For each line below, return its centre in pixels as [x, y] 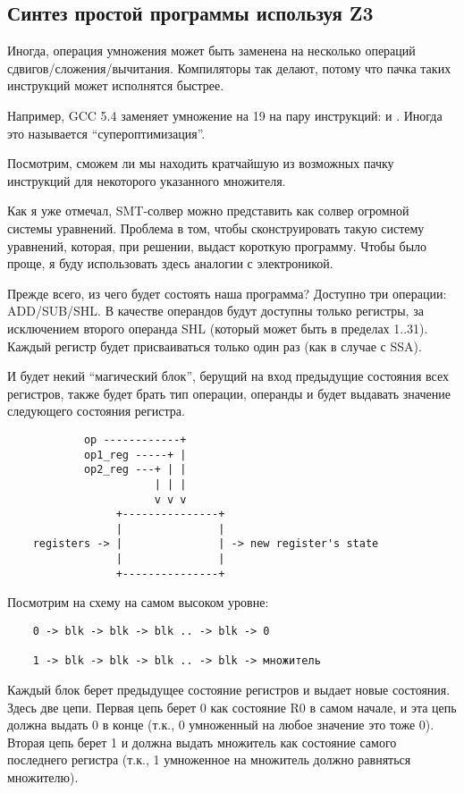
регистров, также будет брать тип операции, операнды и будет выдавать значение [229, 393]
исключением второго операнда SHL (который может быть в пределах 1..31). [218, 328]
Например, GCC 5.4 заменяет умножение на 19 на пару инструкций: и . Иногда [225, 115]
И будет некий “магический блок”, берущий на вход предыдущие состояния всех [228, 376]
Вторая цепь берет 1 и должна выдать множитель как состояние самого [202, 742]
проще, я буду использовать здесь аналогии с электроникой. [170, 263]
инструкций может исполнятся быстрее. [116, 85]
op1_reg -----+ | [135, 455]
